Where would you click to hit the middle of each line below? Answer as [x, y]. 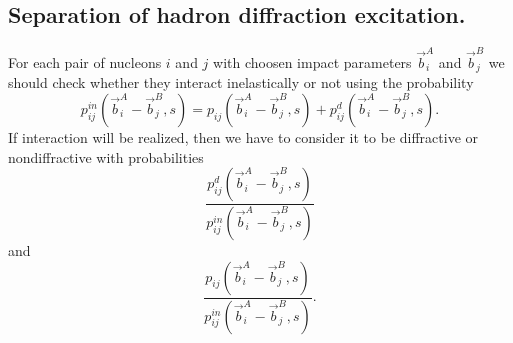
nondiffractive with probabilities [106, 156]
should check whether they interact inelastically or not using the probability [241, 82]
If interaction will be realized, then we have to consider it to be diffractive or [243, 136]
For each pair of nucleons [85, 61]
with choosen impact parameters [312, 61]
